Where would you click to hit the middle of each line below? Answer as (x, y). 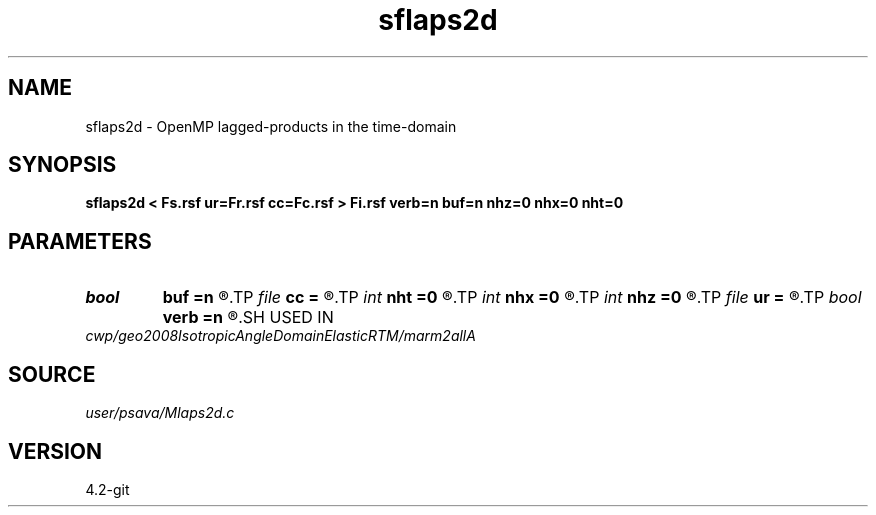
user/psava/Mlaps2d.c (160, 413)
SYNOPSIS (62, 165)
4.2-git (107, 489)
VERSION (55, 451)
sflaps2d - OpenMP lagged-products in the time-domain (271, 126)
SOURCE (52, 374)
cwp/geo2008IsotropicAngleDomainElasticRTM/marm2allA (280, 336)
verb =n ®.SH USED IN (248, 317)
